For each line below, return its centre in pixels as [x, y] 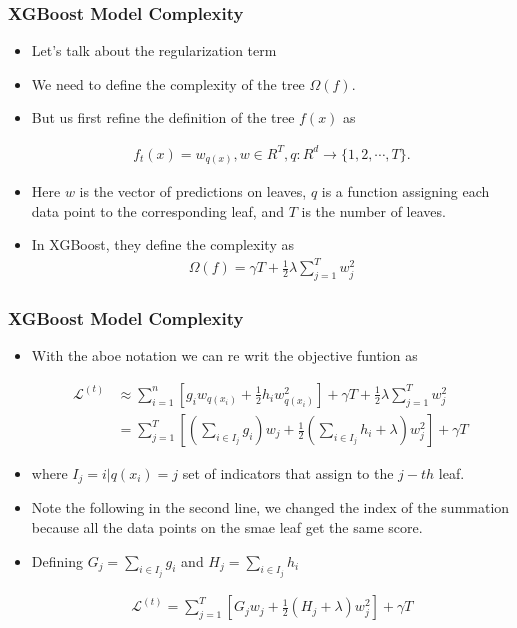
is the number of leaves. [373, 210]
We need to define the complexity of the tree [168, 83]
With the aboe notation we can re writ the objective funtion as [224, 355]
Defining [57, 560]
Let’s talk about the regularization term [154, 50]
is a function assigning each [405, 191]
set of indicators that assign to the [288, 473]
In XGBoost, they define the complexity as [162, 244]
